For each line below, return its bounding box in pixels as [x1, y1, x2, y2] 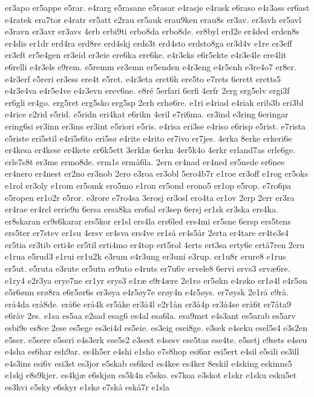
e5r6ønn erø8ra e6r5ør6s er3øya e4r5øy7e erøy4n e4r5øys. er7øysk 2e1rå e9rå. [5, 286, 289, 298]
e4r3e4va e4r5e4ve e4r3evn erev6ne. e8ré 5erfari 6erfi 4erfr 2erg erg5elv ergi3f [5, 84, 290, 97]
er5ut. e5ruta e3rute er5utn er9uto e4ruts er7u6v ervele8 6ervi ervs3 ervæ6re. [5, 262, 290, 275]
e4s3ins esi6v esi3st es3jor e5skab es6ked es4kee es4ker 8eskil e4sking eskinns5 [5, 356, 292, 369]
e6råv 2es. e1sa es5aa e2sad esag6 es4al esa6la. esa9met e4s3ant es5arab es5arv [5, 309, 296, 322]
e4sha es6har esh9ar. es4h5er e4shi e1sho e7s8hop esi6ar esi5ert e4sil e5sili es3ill [5, 345, 299, 358]
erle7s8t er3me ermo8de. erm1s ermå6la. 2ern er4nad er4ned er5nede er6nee [5, 155, 285, 168]
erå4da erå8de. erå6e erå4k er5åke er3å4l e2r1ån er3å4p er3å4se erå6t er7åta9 [5, 297, 291, 310]
